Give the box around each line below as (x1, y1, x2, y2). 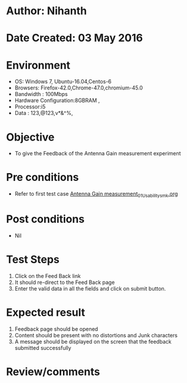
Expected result (6, 306, 86, 320)
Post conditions (6, 212, 85, 226)
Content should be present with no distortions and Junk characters (14, 331, 178, 339)
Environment (6, 58, 71, 72)
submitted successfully (14, 344, 72, 351)
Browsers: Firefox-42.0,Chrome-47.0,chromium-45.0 (14, 84, 143, 91)
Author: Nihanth (6, 4, 87, 18)
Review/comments (6, 365, 100, 378)
